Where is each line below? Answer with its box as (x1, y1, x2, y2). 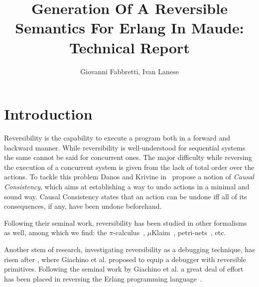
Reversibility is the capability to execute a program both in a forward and (4, 133, 231, 143)
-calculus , (113, 227, 145, 238)
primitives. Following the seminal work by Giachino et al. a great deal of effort (4, 264, 244, 274)
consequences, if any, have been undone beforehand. (4, 201, 162, 211)
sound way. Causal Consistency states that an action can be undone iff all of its (4, 191, 247, 201)
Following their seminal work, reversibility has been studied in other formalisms (4, 217, 247, 228)
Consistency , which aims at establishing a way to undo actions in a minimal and (4, 181, 250, 191)
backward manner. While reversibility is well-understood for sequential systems (4, 142, 246, 152)
